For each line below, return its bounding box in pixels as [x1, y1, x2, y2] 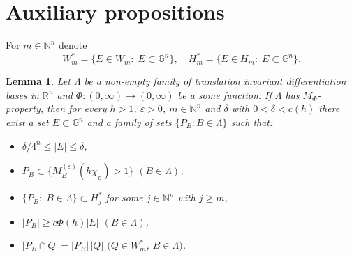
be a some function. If [177, 87, 272, 102]
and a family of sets [87, 115, 172, 129]
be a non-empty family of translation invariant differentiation [84, 74, 346, 88]
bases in [6, 87, 39, 102]
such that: [230, 115, 273, 129]
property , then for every [6, 101, 107, 116]
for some [105, 190, 143, 205]
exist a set [6, 115, 49, 129]
